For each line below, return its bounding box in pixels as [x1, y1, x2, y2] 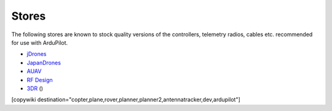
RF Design [26, 76, 53, 83]
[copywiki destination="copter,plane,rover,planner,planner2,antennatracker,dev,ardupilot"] [11, 96, 241, 104]
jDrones [26, 50, 47, 58]
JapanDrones [26, 59, 61, 66]
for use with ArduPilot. [11, 39, 68, 46]
